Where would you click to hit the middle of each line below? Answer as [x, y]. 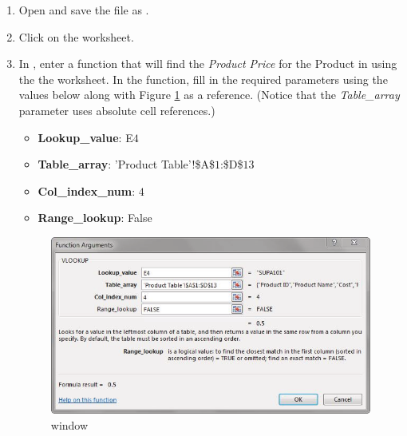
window [69, 424]
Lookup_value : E [85, 137]
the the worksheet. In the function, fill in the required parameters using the [203, 79]
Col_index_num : [87, 190]
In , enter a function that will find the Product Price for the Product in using [208, 63]
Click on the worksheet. [76, 36]
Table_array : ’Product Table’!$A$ [126, 164]
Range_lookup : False [95, 218]
